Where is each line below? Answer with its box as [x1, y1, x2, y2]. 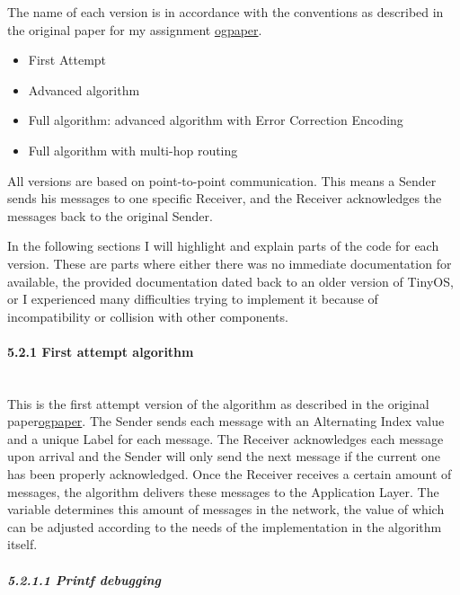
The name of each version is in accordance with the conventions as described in [7, 3, 444, 21]
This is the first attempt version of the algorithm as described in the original [7, 394, 429, 413]
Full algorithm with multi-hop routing [28, 140, 238, 159]
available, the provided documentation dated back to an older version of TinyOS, [7, 271, 454, 290]
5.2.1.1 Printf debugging [7, 570, 162, 589]
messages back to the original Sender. [7, 206, 213, 225]
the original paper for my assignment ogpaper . [7, 20, 262, 39]
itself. [7, 535, 38, 554]
